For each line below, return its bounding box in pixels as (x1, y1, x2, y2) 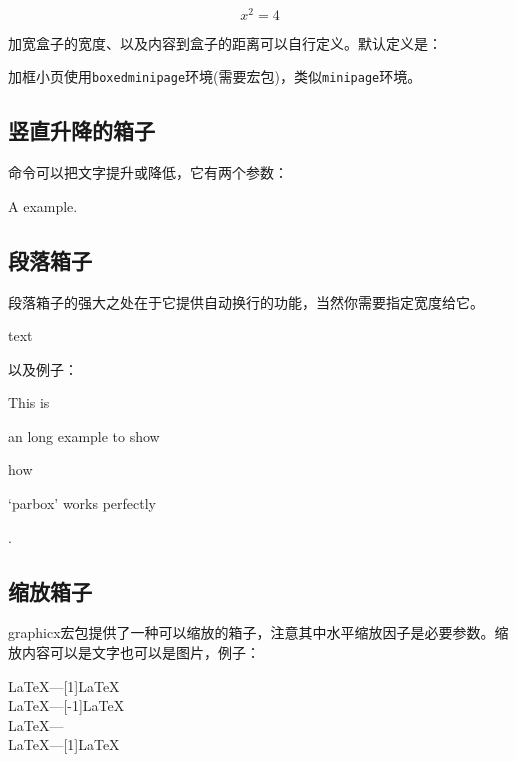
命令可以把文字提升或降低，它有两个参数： (8, 162, 288, 183)
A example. (8, 195, 78, 216)
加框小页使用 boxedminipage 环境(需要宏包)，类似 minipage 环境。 (8, 66, 422, 87)
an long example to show (8, 425, 160, 446)
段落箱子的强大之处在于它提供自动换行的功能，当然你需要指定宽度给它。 (8, 291, 484, 312)
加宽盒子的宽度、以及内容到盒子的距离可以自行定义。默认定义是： (8, 32, 442, 53)
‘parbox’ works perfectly (8, 493, 156, 514)
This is (8, 392, 50, 413)
